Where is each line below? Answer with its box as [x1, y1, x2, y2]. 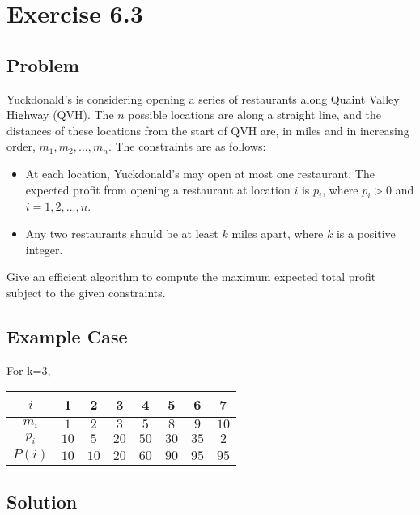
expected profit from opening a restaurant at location [25, 181, 291, 198]
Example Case [6, 323, 128, 348]
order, [6, 138, 36, 155]
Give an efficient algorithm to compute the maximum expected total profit [6, 268, 376, 285]
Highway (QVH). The [6, 106, 114, 123]
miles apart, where [231, 224, 324, 241]
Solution [6, 488, 78, 513]
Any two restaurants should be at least [25, 224, 218, 241]
